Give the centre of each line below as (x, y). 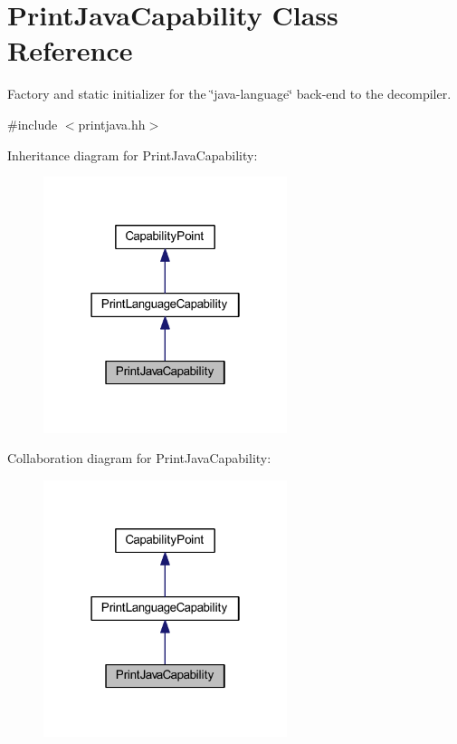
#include (33, 124)
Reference (70, 50)
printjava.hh (112, 124)
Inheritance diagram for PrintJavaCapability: (133, 155)
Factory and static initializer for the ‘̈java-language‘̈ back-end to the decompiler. (229, 94)
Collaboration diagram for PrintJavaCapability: (139, 458)
